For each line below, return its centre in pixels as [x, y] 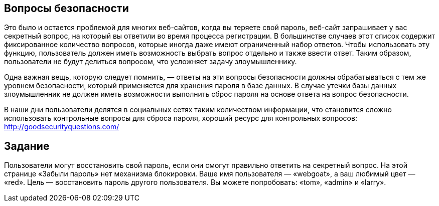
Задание [27, 146]
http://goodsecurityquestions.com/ [62, 127]
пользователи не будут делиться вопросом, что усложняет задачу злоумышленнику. [151, 62]
